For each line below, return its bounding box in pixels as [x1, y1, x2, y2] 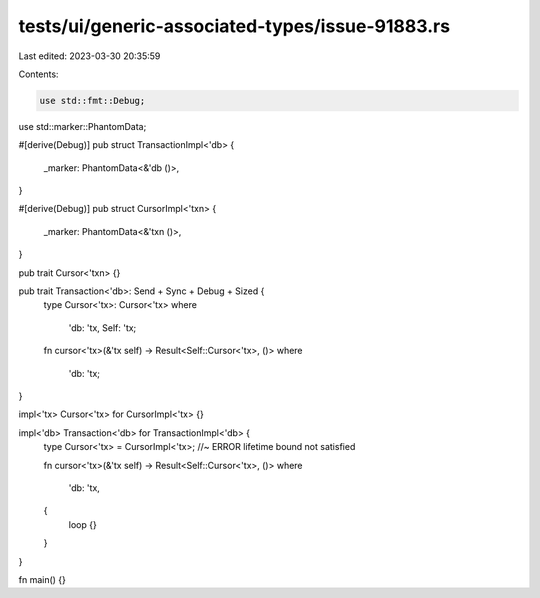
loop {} [68, 518, 97, 530]
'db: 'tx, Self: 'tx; [68, 321, 137, 334]
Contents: [18, 68, 59, 80]
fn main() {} [18, 573, 67, 585]
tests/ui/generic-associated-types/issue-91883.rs [18, 15, 450, 37]
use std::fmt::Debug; [39, 95, 146, 106]
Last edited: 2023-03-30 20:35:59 [18, 50, 161, 62]
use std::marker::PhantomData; [18, 120, 147, 132]
